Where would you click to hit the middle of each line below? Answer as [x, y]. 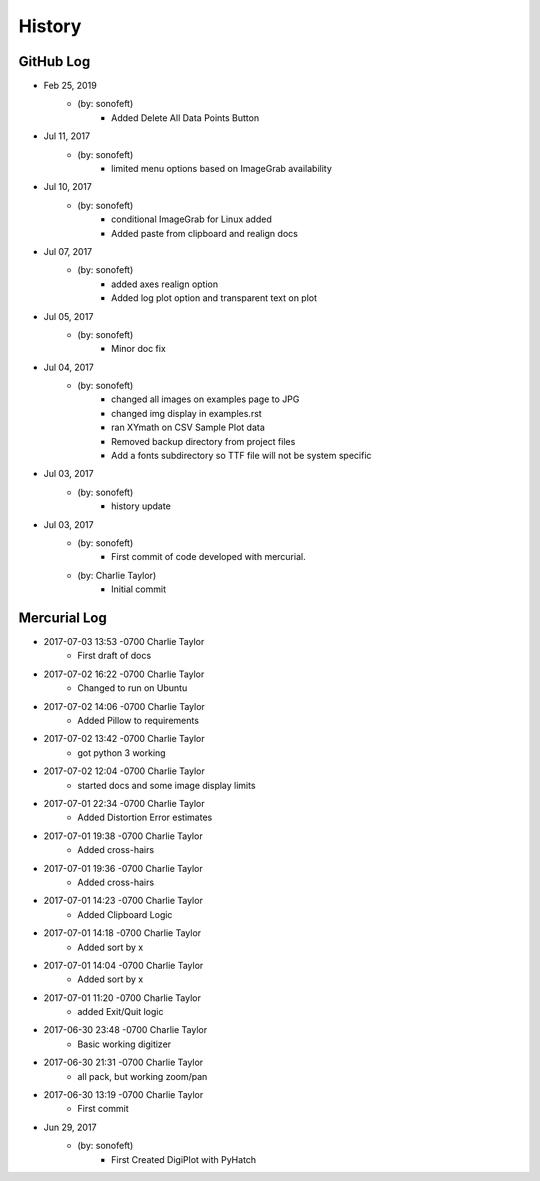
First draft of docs [114, 656]
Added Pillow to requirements [138, 721]
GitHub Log [54, 61]
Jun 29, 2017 [70, 1127]
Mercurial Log [62, 617]
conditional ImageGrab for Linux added [191, 219]
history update [141, 506]
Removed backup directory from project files [203, 441]
